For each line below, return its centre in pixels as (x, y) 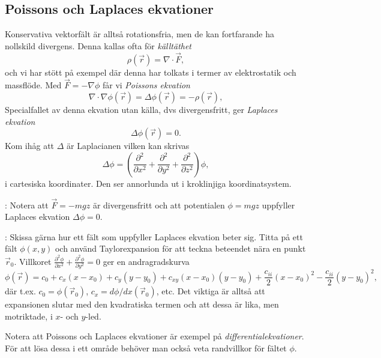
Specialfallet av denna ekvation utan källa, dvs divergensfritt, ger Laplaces (141, 110)
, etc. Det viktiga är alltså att (211, 291)
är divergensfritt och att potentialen (159, 205)
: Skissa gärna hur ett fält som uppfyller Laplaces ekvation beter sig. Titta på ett (154, 236)
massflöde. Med (33, 85)
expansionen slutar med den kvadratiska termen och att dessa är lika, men (142, 304)
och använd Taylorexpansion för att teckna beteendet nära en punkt (180, 248)
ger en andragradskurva (146, 261)
